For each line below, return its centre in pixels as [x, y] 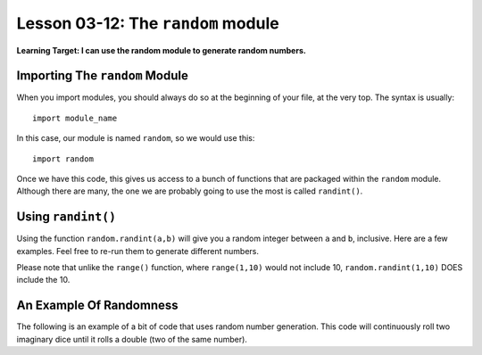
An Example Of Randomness [97, 305]
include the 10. [43, 280]
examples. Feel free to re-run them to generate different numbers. [137, 251]
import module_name [75, 118]
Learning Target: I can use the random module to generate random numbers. [162, 50]
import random [63, 159]
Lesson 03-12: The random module [148, 23]
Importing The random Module [103, 76]
